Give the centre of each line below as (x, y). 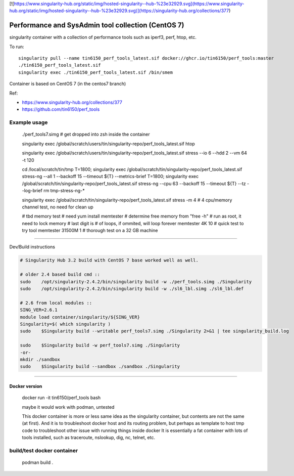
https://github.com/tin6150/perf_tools (61, 109)
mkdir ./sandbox (40, 359)
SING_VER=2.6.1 (39, 310)
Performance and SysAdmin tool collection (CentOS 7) (97, 25)
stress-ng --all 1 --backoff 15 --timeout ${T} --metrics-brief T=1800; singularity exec (110, 177)
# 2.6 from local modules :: (56, 303)
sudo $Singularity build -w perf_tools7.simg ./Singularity (100, 345)
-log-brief (32, 191)
